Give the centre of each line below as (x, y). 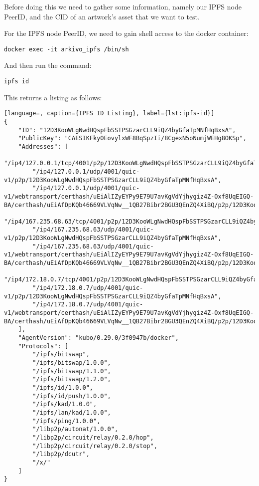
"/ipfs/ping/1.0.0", (66, 421)
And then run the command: (48, 65)
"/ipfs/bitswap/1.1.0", (72, 371)
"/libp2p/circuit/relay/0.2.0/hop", (93, 437)
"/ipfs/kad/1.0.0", (65, 404)
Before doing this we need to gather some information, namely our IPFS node (123, 6)
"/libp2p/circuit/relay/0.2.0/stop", (95, 446)
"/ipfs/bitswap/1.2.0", (72, 379)
